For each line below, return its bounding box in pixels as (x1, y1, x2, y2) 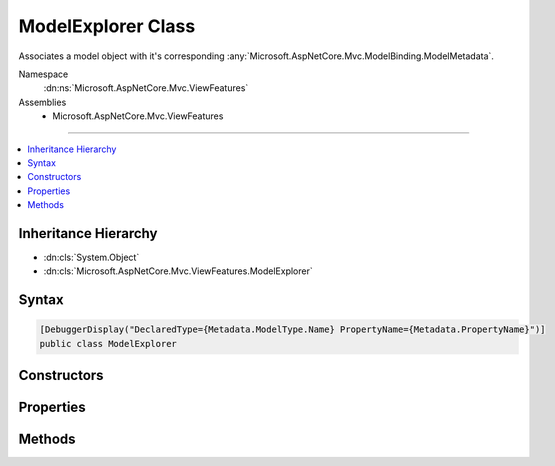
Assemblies (18, 96, 67, 108)
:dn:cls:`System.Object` (43, 251, 140, 263)
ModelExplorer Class (18, 15, 196, 37)
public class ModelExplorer (39, 338, 177, 349)
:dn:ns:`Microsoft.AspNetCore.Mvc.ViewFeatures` (43, 82, 249, 94)
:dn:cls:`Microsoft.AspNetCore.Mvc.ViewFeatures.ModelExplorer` (43, 265, 314, 277)
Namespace (18, 68, 69, 80)
